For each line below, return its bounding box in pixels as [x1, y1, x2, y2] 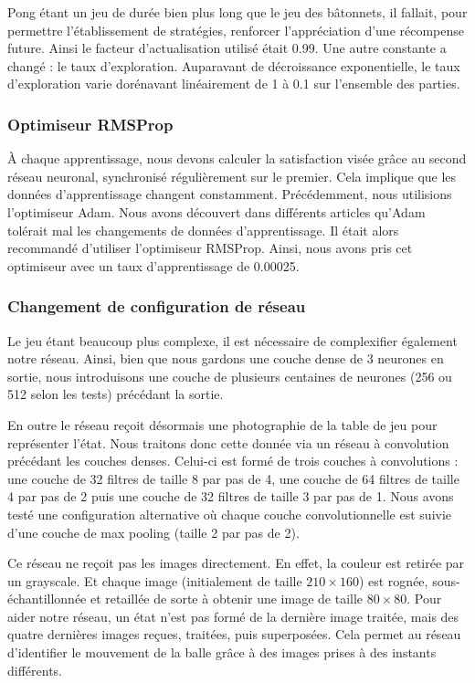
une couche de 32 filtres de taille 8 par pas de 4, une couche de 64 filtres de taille [7, 468, 459, 488]
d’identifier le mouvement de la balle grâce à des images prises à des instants [7, 643, 437, 662]
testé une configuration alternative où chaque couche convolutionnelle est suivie [7, 504, 452, 523]
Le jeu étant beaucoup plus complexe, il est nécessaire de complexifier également [7, 331, 458, 350]
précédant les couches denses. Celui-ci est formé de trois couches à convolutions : [7, 451, 459, 470]
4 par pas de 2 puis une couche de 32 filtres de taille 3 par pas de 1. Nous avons [7, 487, 454, 506]
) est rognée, [358, 571, 428, 590]
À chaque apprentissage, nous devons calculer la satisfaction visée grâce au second [7, 149, 467, 168]
